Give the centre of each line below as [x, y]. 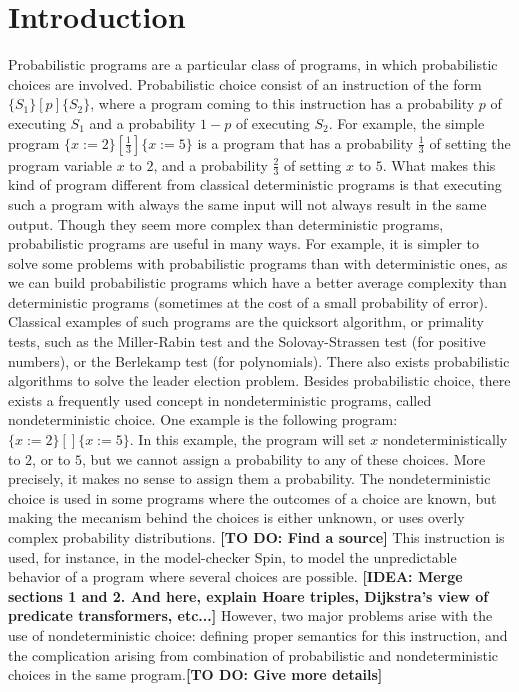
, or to [51, 458]
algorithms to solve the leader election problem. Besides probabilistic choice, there [259, 380]
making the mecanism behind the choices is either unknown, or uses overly [236, 517]
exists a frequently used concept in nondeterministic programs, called [220, 399]
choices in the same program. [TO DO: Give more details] [195, 674]
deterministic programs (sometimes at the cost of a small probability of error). [248, 301]
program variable [60, 164]
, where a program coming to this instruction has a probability [282, 103]
